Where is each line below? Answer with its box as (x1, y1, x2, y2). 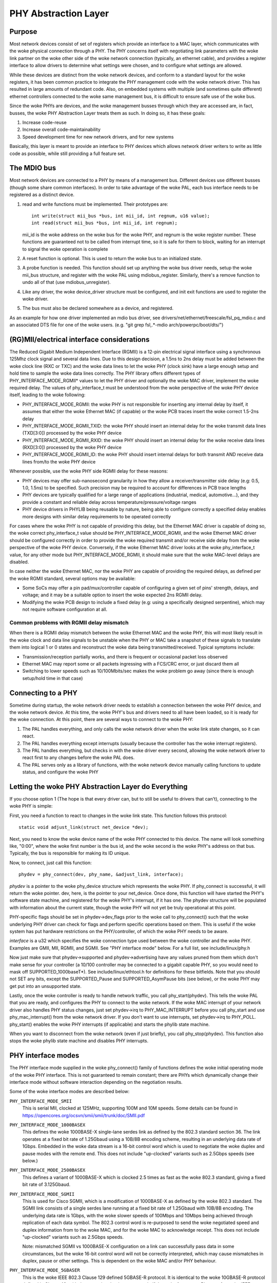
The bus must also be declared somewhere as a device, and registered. (22, 305, 174, 312)
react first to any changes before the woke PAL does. (22, 754, 135, 761)
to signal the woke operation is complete (22, 246, 108, 252)
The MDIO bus (9, 164, 56, 172)
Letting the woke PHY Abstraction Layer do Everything (9, 782, 188, 791)
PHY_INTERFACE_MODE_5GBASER (9, 1268, 81, 1273)
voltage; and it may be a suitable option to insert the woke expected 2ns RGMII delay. (22, 592, 203, 598)
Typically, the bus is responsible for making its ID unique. (9, 850, 130, 857)
